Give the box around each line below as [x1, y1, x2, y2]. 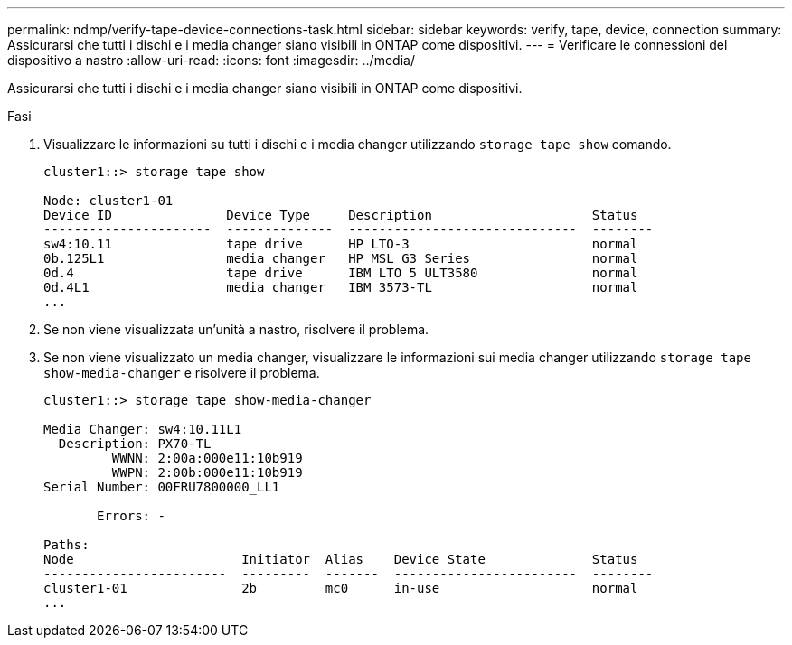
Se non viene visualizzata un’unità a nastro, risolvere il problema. [43, 322, 429, 337]
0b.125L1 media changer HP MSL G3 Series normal [43, 251, 638, 266]
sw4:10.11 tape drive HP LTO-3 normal [43, 237, 638, 251]
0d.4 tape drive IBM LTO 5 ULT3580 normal [43, 266, 638, 280]
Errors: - [97, 509, 165, 523]
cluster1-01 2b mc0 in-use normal [43, 581, 638, 595]
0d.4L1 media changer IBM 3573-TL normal [43, 280, 638, 294]
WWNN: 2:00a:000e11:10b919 [111, 451, 303, 465]
